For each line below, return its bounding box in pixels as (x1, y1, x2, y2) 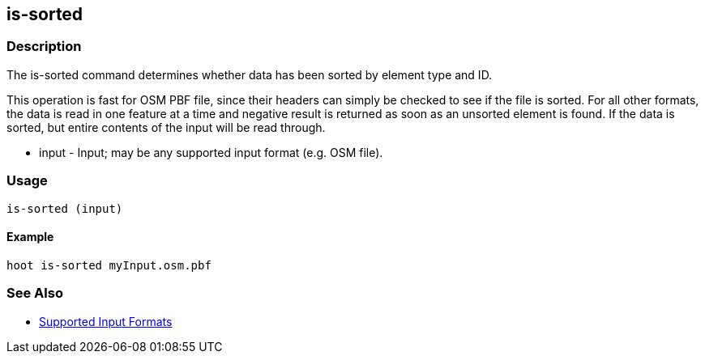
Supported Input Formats (39, 314, 173, 328)
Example (6, 230, 54, 244)
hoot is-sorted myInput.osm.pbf (6, 258, 211, 272)
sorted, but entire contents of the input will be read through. (6, 120, 326, 134)
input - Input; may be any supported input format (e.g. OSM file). (39, 145, 383, 159)
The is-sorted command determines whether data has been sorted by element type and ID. (6, 67, 493, 82)
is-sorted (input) (6, 201, 123, 215)
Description (6, 38, 82, 55)
